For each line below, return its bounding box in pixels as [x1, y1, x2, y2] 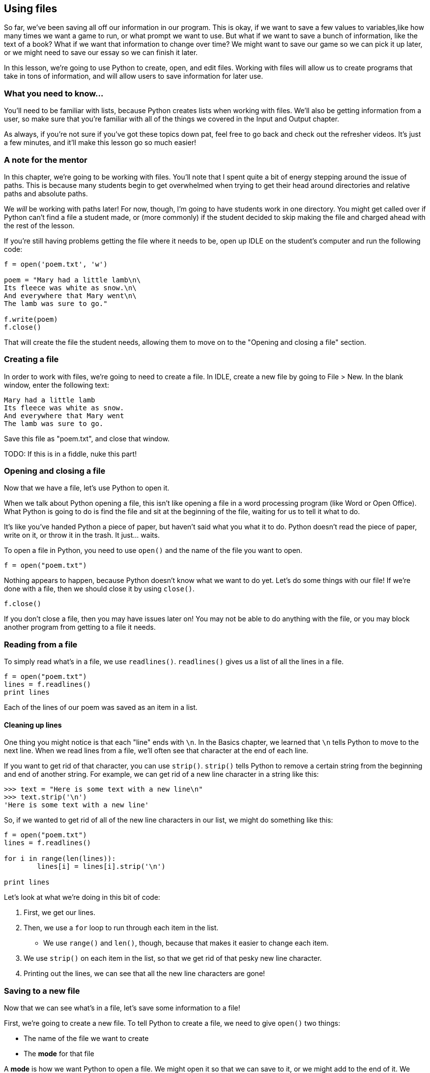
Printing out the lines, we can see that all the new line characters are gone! [24, 969, 265, 978]
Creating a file [4, 354, 59, 365]
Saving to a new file [4, 985, 80, 996]
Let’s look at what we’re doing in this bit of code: [4, 893, 160, 902]
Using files [4, 2, 57, 15]
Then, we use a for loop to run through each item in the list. [24, 923, 219, 932]
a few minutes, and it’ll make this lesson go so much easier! [4, 138, 196, 147]
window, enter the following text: [4, 380, 109, 389]
